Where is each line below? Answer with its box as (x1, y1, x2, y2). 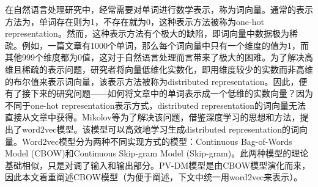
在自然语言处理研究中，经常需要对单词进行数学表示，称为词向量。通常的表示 (5, 3, 313, 15)
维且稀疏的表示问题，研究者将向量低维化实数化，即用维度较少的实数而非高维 (5, 62, 313, 75)
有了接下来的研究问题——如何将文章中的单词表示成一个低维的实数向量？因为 (5, 87, 313, 100)
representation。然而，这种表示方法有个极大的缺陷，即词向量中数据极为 (5, 27, 289, 40)
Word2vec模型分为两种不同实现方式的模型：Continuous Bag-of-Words (21, 134, 292, 147)
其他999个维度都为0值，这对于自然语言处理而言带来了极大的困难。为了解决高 (5, 51, 313, 64)
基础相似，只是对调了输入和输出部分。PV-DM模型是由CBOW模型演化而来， (5, 158, 311, 171)
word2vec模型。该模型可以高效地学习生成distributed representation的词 (21, 122, 299, 135)
